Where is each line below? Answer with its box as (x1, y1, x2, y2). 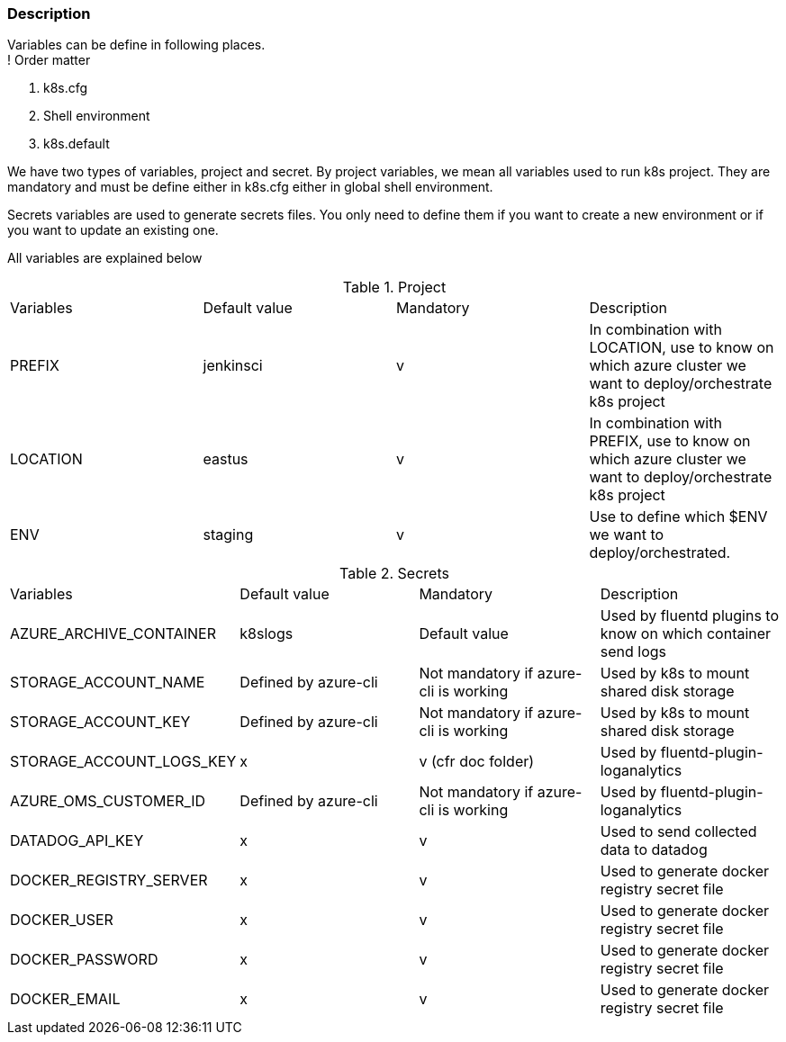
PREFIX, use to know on (589, 432, 751, 451)
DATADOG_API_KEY (10, 831, 144, 850)
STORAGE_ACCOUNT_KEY (10, 713, 191, 732)
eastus (203, 450, 248, 469)
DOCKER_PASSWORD (10, 950, 158, 969)
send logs (600, 642, 666, 661)
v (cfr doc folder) (419, 752, 535, 771)
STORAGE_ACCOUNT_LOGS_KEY (10, 752, 237, 771)
